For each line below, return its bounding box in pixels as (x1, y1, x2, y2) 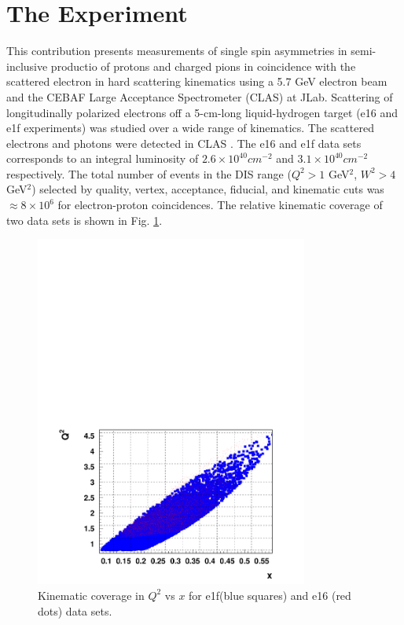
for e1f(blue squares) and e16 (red (189, 586, 351, 603)
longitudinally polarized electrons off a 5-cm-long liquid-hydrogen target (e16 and (6, 104, 398, 120)
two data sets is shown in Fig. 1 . (6, 211, 163, 228)
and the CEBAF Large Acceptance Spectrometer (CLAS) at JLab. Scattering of (6, 88, 393, 105)
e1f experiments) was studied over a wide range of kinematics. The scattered (6, 119, 374, 136)
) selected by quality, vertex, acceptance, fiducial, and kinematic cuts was (31, 181, 384, 197)
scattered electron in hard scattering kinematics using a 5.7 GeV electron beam (6, 73, 387, 90)
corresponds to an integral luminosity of (6, 150, 199, 167)
